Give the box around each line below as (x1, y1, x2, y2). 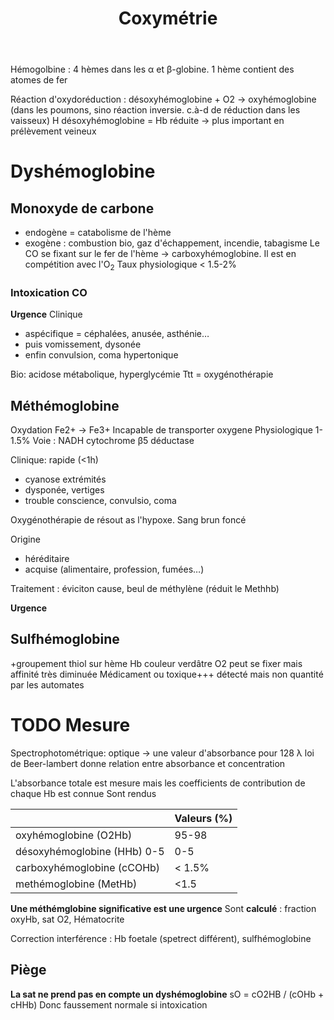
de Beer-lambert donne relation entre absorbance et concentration (10, 757, 286, 769)
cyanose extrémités (24, 473, 107, 486)
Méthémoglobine (10, 397, 120, 414)
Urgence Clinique (10, 308, 83, 321)
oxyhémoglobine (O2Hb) (15, 828, 133, 842)
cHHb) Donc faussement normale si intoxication (10, 998, 208, 1011)
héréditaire (24, 553, 70, 565)
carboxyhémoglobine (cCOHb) (15, 860, 161, 874)
